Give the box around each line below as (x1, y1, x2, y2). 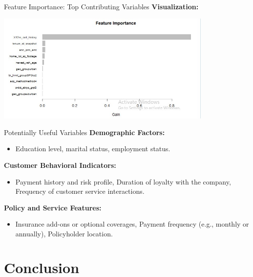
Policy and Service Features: (4, 202, 102, 212)
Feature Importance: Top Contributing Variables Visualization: (4, 1, 199, 11)
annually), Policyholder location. (15, 228, 113, 238)
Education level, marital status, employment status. (15, 143, 170, 154)
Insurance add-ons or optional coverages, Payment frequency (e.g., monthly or (15, 219, 249, 229)
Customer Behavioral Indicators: (4, 160, 116, 170)
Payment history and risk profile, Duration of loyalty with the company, (15, 176, 231, 186)
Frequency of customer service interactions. (15, 186, 145, 196)
